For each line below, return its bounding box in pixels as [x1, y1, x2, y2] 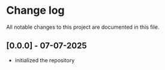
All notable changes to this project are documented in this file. [6, 23, 160, 31]
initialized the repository [14, 56, 75, 63]
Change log [6, 4, 65, 17]
